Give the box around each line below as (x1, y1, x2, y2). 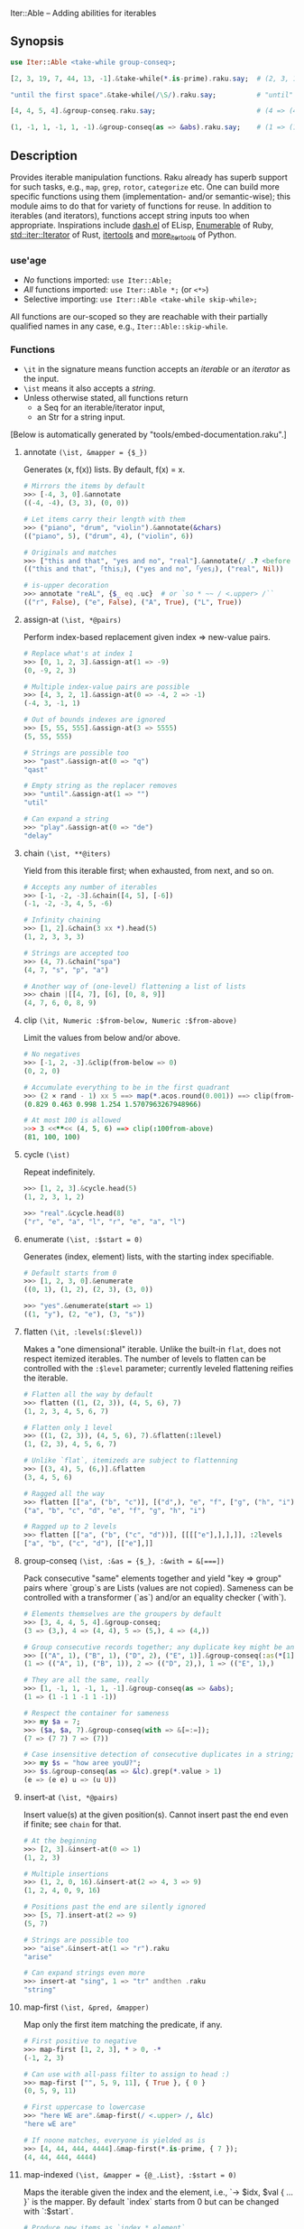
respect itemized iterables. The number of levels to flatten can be (23, 1353, 267, 1364)
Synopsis (10, 33, 64, 49)
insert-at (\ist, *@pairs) (23, 1791, 119, 1802)
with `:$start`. (23, 2206, 74, 2216)
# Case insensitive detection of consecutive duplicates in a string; (23, 1751, 295, 1760)
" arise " (23, 1952, 52, 1962)
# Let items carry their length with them (23, 515, 186, 525)
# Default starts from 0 (23, 1268, 117, 1277)
